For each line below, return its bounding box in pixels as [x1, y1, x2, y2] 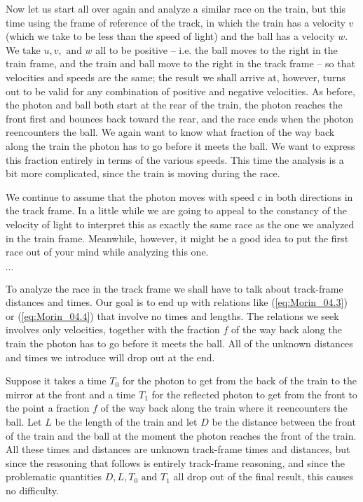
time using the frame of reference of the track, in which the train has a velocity [6, 15, 345, 29]
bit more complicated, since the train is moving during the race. [6, 166, 280, 181]
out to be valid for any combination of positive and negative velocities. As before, [6, 83, 355, 98]
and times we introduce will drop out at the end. [6, 349, 215, 364]
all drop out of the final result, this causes [173, 469, 354, 484]
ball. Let [6, 414, 42, 429]
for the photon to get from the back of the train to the [122, 373, 357, 388]
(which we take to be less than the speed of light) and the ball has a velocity [6, 29, 335, 43]
